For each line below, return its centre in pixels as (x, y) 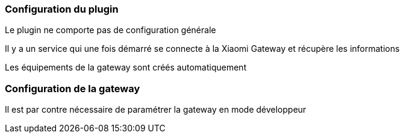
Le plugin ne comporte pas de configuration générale (110, 30)
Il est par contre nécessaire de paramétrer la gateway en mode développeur (156, 110)
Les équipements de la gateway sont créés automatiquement (126, 67)
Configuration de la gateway (73, 88)
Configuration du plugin (62, 9)
